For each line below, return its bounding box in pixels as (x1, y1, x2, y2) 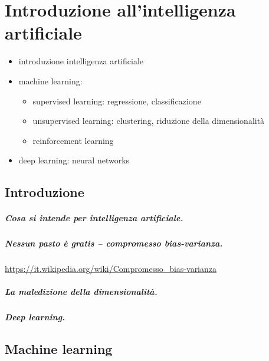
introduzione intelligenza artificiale (18, 55, 144, 67)
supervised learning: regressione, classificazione (32, 94, 201, 107)
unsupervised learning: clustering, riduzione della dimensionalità (32, 114, 265, 127)
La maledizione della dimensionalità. (5, 285, 158, 298)
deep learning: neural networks (18, 154, 130, 166)
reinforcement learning (32, 134, 114, 146)
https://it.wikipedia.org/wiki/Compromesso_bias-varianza (5, 262, 217, 275)
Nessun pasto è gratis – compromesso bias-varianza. (5, 237, 223, 250)
